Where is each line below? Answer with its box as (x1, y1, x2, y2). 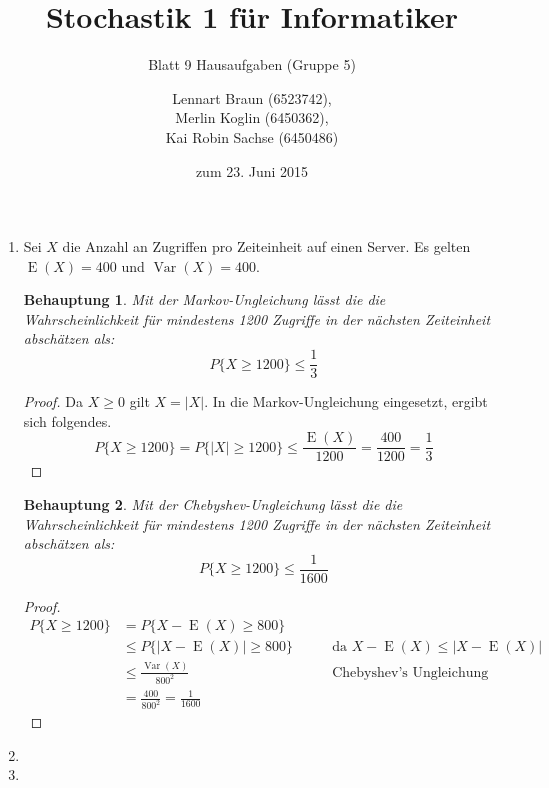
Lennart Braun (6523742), (172, 87, 332, 108)
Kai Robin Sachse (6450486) (165, 126, 339, 147)
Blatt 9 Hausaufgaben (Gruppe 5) (148, 54, 356, 75)
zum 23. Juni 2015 (195, 160, 309, 181)
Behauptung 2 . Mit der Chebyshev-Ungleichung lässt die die (23, 493, 403, 514)
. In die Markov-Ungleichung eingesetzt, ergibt (204, 391, 488, 412)
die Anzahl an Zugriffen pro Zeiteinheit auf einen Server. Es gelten (62, 236, 471, 257)
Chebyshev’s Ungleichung (332, 665, 489, 680)
